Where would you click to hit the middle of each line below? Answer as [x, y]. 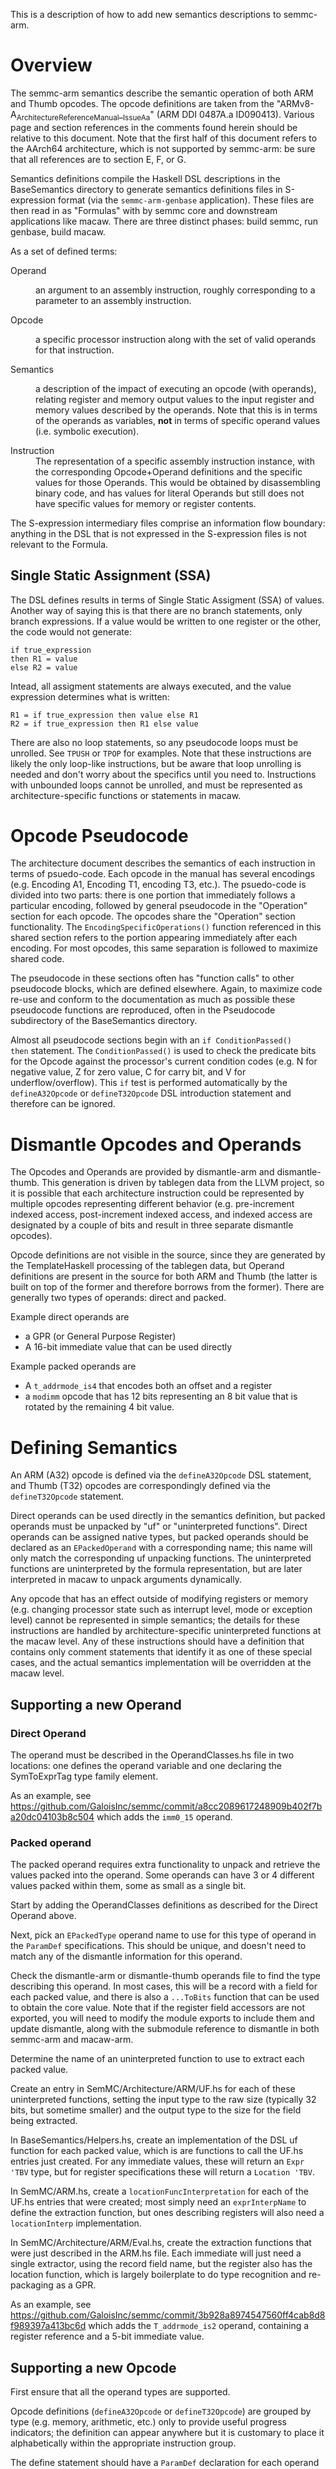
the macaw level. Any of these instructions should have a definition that [157, 1641]
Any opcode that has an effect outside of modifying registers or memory [159, 1599]
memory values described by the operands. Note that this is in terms [176, 410]
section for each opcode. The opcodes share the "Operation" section [153, 916]
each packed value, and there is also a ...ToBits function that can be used [165, 1997]
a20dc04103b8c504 [52, 1817]
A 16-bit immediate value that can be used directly [128, 1347]
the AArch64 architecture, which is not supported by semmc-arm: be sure [163, 148]
